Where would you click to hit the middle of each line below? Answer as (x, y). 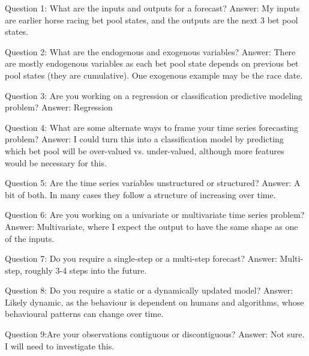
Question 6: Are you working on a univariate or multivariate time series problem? (155, 215)
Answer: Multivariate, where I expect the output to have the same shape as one (151, 226)
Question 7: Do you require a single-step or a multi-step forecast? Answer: (141, 258)
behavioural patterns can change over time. (84, 314)
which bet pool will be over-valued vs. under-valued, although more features (145, 150)
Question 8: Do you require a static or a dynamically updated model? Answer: (149, 290)
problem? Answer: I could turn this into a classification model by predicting (144, 139)
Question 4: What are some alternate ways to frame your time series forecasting (152, 127)
